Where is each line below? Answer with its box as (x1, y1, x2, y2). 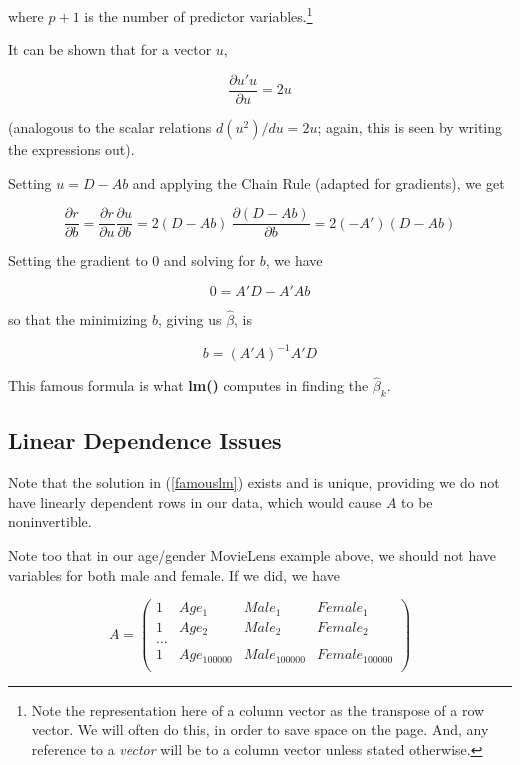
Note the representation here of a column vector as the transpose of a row (31, 699, 485, 720)
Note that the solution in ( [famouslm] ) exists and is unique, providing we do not (8, 472, 500, 493)
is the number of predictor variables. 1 (84, 3, 313, 26)
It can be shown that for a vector (8, 39, 212, 60)
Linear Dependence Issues (8, 425, 282, 456)
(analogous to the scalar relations (8, 116, 212, 137)
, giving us (157, 308, 222, 329)
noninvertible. (8, 511, 92, 532)
